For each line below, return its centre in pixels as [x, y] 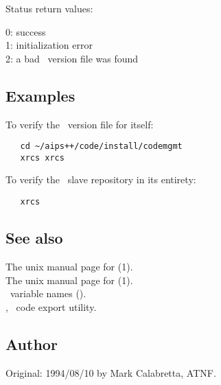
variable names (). [48, 293]
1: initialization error [49, 45]
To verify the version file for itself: [80, 124]
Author [32, 343]
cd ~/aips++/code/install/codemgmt [101, 147]
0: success [26, 31]
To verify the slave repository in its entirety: [101, 179]
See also [34, 238]
